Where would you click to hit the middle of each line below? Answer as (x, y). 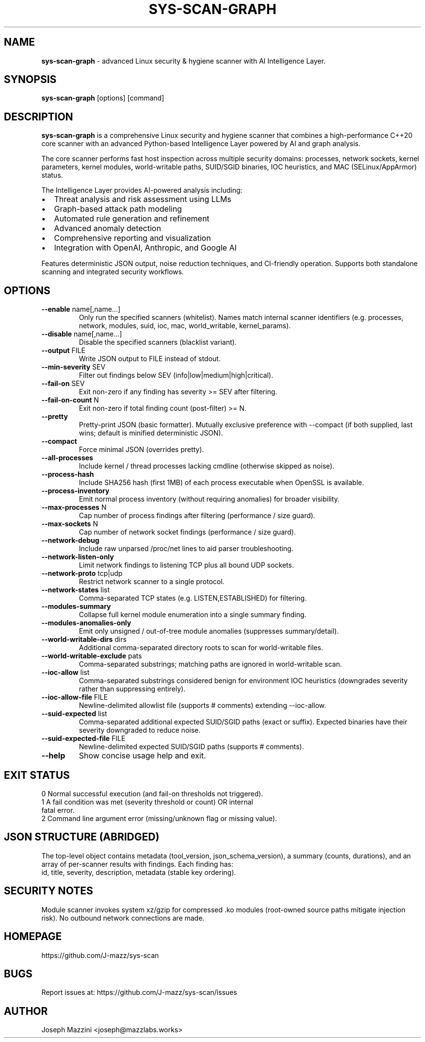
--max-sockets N (70, 524)
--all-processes (67, 458)
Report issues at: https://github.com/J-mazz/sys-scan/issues (139, 992)
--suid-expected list (74, 714)
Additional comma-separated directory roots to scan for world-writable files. (201, 648)
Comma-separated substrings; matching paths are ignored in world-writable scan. (210, 664)
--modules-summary (76, 606)
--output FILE (63, 351)
